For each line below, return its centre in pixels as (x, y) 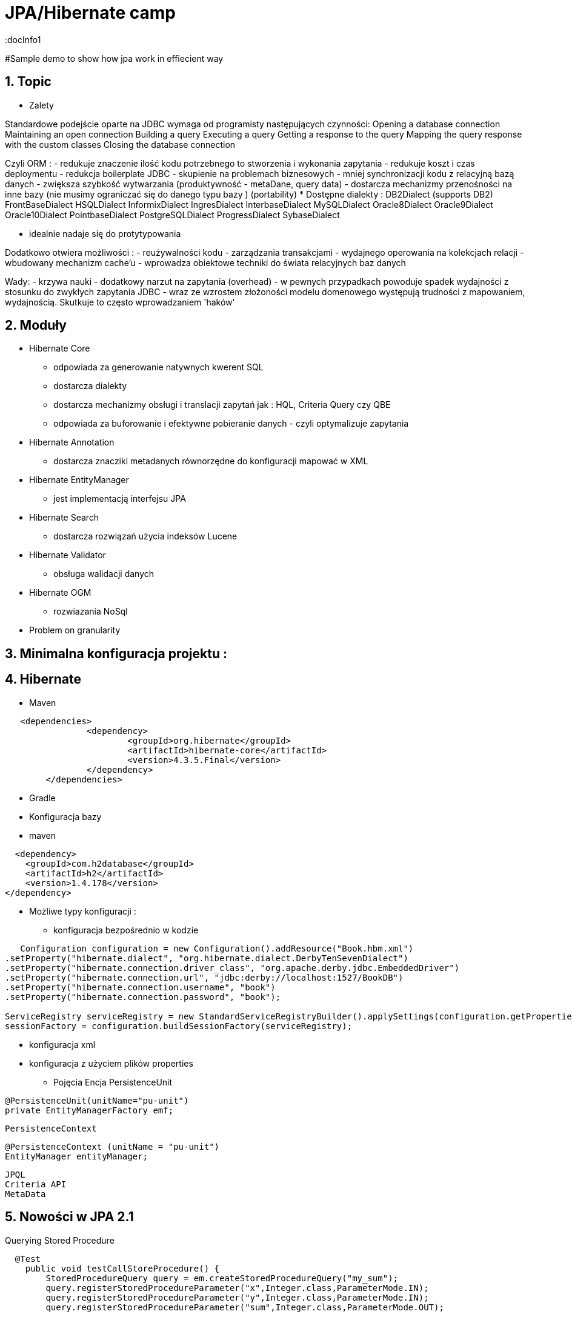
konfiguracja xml (62, 1044)
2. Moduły (36, 325)
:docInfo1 (23, 39)
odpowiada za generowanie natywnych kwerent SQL (158, 367)
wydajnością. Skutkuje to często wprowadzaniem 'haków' (120, 302)
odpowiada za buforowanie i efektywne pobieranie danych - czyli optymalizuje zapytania (231, 424)
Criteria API (36, 1184)
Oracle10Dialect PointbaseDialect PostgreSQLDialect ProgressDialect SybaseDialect (172, 215)
